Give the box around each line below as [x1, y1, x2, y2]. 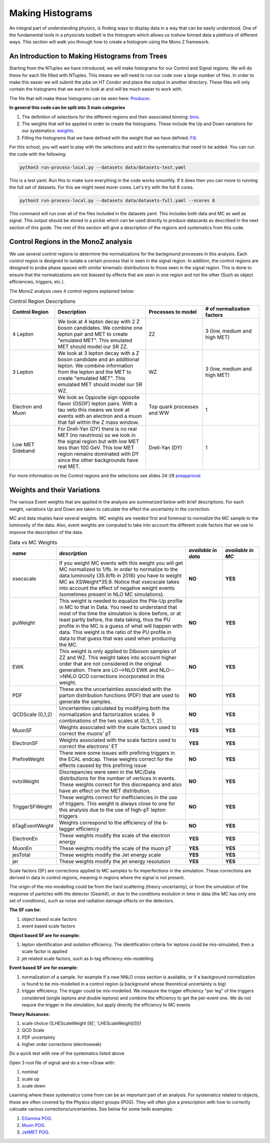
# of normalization [205, 305, 250, 312]
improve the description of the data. [9, 529, 83, 535]
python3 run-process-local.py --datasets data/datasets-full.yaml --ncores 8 [19, 198, 215, 203]
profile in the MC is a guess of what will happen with [59, 622, 182, 629]
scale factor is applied [21, 948, 67, 954]
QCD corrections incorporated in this [77, 673, 165, 680]
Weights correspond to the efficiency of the [59, 819, 162, 826]
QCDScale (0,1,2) [12, 711, 52, 718]
